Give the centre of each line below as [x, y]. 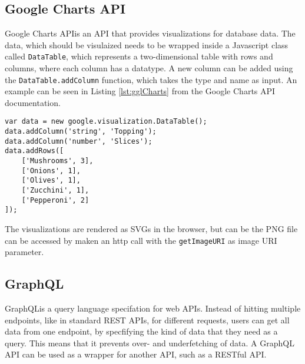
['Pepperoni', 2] [55, 200]
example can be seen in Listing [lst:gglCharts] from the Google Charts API [140, 91]
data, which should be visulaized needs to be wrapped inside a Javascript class [147, 44]
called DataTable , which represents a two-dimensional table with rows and [139, 56]
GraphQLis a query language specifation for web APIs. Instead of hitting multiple [153, 308]
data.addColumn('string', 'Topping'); [81, 132]
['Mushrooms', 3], [57, 161]
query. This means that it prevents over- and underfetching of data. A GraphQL [150, 343]
